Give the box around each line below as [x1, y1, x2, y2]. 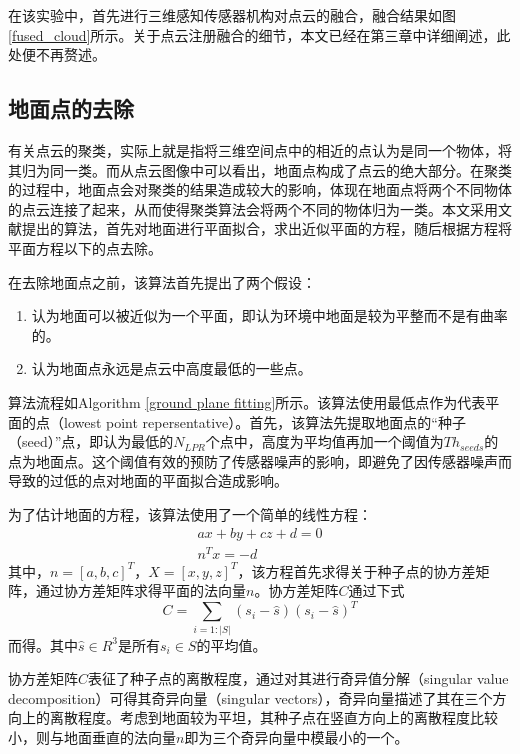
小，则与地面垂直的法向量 [8, 727, 176, 748]
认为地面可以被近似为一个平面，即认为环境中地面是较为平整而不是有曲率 [31, 305, 508, 326]
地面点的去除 [8, 93, 134, 124]
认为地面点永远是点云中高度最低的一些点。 [31, 358, 312, 379]
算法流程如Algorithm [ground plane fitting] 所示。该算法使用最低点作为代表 [8, 391, 486, 412]
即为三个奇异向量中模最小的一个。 [184, 727, 409, 748]
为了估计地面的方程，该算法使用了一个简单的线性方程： [8, 503, 372, 524]
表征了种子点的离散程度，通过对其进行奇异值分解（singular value [88, 668, 509, 689]
